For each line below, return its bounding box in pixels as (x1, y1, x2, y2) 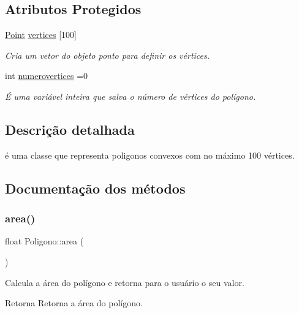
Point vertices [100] (5, 28, 77, 41)
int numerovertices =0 (5, 69, 88, 82)
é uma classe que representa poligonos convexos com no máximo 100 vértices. (5, 148, 295, 161)
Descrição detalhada (5, 119, 135, 138)
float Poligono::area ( (5, 235, 84, 247)
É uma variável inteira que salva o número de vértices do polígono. (5, 89, 256, 102)
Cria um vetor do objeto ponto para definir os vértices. (5, 48, 210, 61)
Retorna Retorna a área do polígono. (5, 296, 143, 309)
